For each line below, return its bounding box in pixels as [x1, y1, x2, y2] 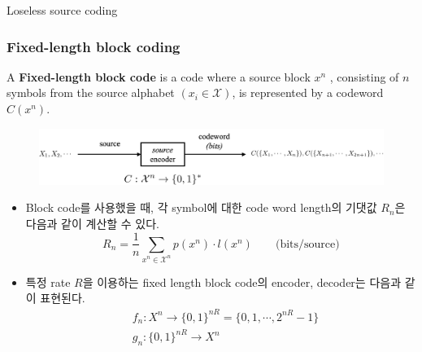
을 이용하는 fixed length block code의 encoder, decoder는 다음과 [82, 273, 402, 290]
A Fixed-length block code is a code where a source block [7, 68, 311, 85]
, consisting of [329, 68, 399, 85]
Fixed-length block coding [7, 36, 181, 56]
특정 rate [25, 273, 71, 290]
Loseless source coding [7, 2, 118, 18]
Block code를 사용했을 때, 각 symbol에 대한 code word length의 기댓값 [25, 199, 377, 216]
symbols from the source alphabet [7, 84, 175, 101]
